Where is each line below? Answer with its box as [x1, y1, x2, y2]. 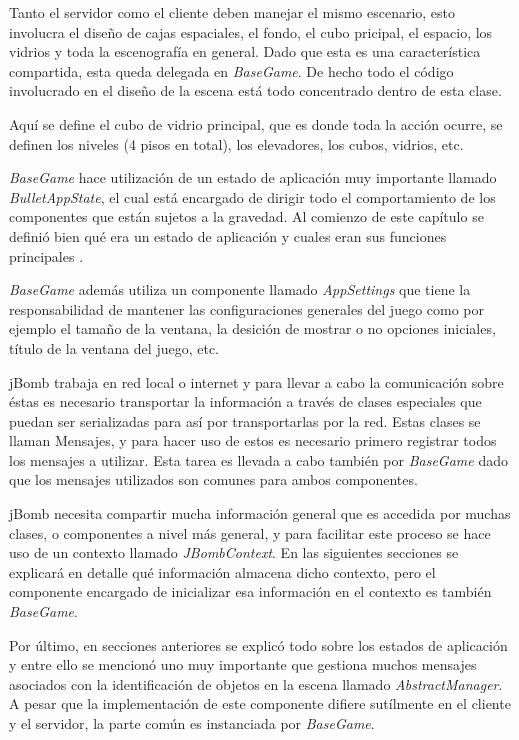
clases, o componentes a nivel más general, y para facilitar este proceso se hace [9, 522, 491, 543]
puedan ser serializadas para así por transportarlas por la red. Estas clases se [9, 410, 481, 431]
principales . [9, 245, 84, 266]
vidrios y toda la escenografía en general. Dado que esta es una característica [9, 41, 481, 62]
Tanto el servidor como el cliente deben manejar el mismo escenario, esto [9, 2, 456, 22]
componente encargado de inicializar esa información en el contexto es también [9, 581, 492, 602]
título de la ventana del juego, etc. [9, 337, 219, 358]
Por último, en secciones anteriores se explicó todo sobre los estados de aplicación [9, 634, 508, 655]
